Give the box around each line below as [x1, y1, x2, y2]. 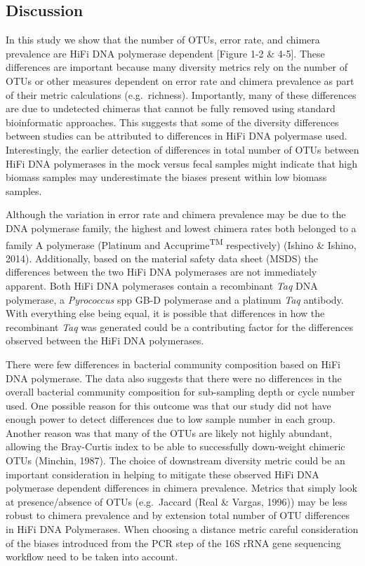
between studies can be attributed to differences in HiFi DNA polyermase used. [6, 128, 347, 143]
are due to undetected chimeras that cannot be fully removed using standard [6, 101, 336, 116]
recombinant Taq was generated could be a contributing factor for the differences [6, 319, 354, 334]
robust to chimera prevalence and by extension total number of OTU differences [6, 508, 350, 523]
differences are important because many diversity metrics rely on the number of [6, 60, 348, 74]
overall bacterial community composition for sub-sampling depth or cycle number [6, 384, 355, 399]
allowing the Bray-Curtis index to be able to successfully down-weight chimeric [6, 439, 345, 454]
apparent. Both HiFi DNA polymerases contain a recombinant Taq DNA [6, 278, 318, 292]
